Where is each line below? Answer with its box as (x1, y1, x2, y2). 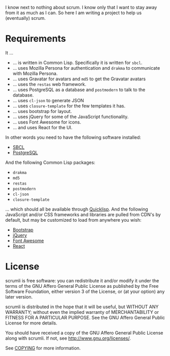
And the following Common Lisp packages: (5, 159, 96, 165)
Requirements (5, 33, 66, 45)
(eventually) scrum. (5, 15, 46, 21)
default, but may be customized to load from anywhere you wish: (5, 217, 141, 223)
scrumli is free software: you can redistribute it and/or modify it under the (5, 277, 159, 284)
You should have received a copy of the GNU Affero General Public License (5, 330, 163, 336)
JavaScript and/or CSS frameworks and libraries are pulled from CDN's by (5, 211, 161, 218)
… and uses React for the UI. (12, 124, 73, 130)
